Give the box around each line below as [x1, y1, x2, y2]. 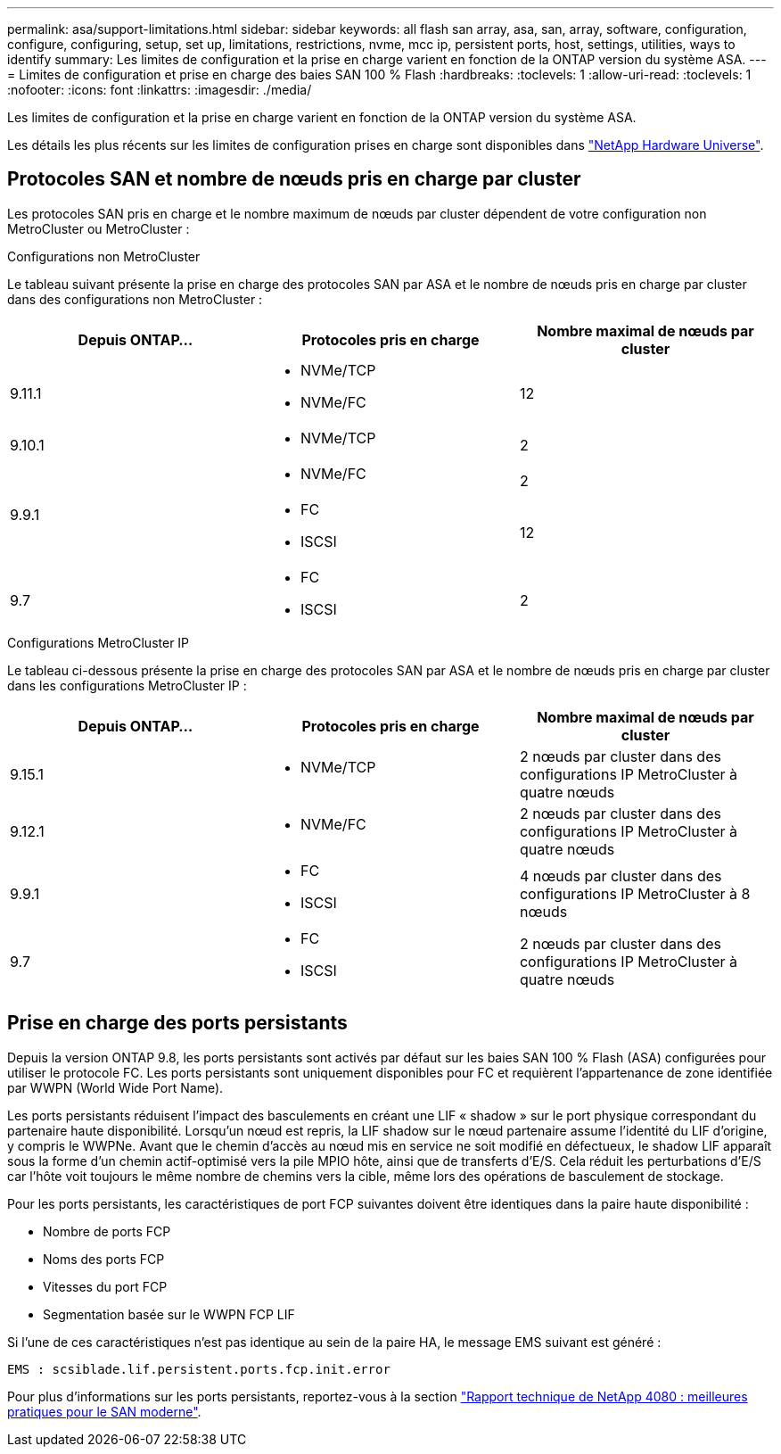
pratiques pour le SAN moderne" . [7, 1403, 201, 1419]
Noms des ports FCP [43, 1251, 165, 1267]
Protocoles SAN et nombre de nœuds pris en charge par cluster [7, 168, 581, 191]
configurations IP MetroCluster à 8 [519, 884, 751, 903]
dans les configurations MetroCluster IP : [7, 677, 247, 693]
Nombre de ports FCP [43, 1223, 171, 1239]
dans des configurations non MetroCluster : [7, 291, 263, 307]
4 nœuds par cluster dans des [519, 866, 722, 885]
